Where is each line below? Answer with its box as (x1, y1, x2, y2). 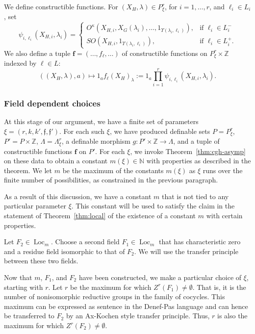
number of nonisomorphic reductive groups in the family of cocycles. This (4, 291, 225, 302)
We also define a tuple (4, 48, 71, 58)
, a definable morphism (61, 136, 130, 146)
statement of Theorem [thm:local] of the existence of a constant (4, 210, 196, 221)
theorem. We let (4, 165, 52, 175)
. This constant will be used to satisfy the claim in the (71, 201, 235, 211)
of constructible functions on (122, 48, 207, 58)
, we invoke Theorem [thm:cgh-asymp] (130, 146, 246, 156)
